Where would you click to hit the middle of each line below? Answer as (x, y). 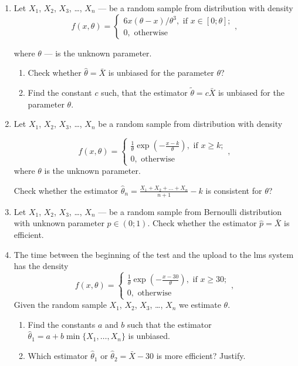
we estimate (200, 305)
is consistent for (234, 190)
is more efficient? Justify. (201, 356)
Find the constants (62, 324)
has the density (41, 266)
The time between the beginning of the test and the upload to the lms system (154, 254)
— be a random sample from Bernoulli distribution (190, 211)
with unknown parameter (59, 223)
